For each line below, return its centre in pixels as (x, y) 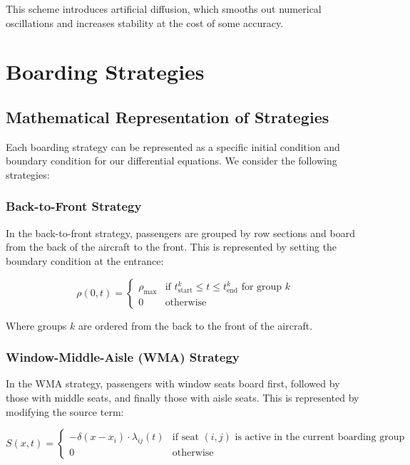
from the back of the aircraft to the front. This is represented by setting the (171, 247)
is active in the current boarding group (320, 438)
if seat (185, 438)
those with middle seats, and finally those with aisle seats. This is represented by (183, 397)
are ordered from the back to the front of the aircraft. (195, 325)
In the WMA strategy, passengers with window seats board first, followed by (173, 383)
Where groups (36, 325)
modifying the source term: (65, 411)
